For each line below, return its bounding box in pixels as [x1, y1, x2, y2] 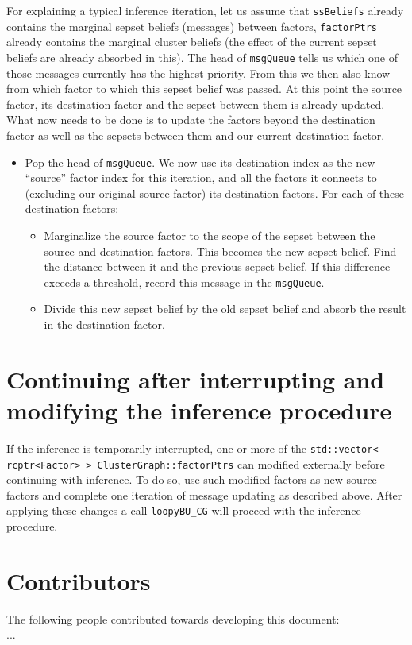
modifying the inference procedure [6, 393, 392, 426]
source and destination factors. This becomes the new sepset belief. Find [44, 242, 397, 259]
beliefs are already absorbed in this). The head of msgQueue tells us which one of [6, 48, 398, 65]
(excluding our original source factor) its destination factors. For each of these [25, 184, 405, 201]
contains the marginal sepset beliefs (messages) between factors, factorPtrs [6, 17, 377, 34]
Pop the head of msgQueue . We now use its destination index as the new [25, 153, 375, 170]
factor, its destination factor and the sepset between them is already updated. [6, 95, 385, 112]
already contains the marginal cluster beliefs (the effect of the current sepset [6, 33, 377, 50]
